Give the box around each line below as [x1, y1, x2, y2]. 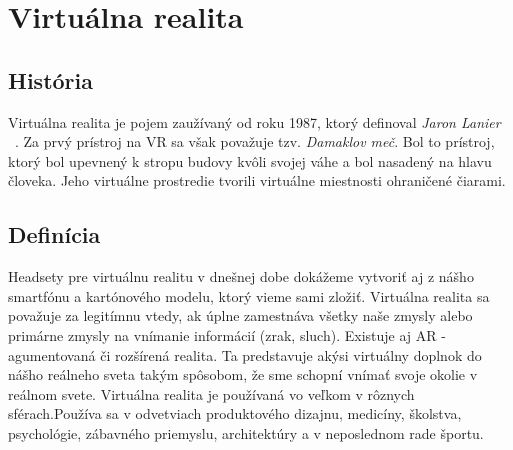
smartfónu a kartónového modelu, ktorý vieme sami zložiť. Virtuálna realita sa [8, 285, 490, 306]
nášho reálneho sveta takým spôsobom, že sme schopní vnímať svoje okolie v [8, 364, 478, 385]
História [8, 64, 93, 95]
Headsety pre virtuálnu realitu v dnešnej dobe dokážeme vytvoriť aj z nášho [8, 266, 474, 287]
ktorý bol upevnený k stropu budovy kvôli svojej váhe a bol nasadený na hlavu [8, 150, 492, 171]
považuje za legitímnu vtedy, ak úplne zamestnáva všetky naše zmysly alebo [8, 305, 473, 326]
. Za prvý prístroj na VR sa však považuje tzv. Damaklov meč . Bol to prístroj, [15, 131, 495, 152]
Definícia [8, 219, 101, 250]
